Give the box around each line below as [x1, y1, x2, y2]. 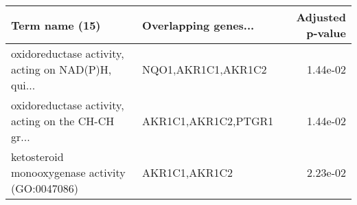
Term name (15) [11, 17, 101, 33]
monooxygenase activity [11, 164, 126, 180]
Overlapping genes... [142, 17, 255, 33]
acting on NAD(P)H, [11, 61, 112, 77]
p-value [306, 25, 346, 41]
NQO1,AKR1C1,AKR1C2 [142, 61, 267, 77]
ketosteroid [11, 149, 64, 164]
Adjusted [296, 9, 346, 25]
